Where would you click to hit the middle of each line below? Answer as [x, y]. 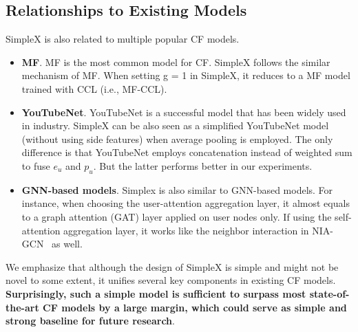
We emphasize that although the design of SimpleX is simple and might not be [172, 266]
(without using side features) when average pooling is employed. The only [177, 139]
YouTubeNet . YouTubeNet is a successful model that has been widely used [184, 112]
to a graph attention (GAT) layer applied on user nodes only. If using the [177, 216]
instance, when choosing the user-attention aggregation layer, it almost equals [186, 203]
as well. [67, 244]
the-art [22, 307]
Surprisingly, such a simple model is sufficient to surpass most [156, 293]
